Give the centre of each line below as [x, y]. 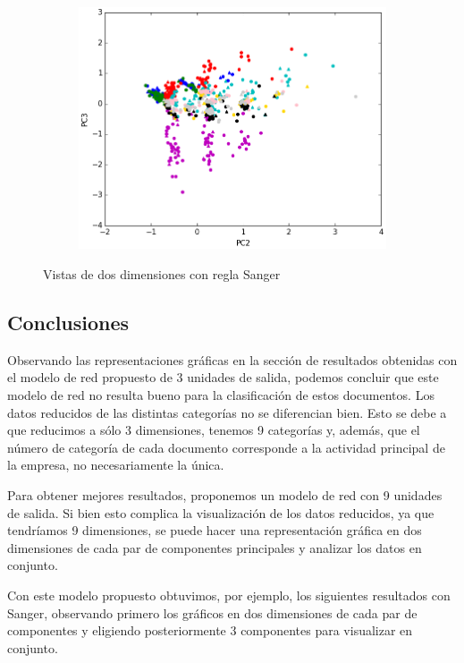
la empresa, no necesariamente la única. [116, 465]
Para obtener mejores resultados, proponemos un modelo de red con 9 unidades [225, 494]
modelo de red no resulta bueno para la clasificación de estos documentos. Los [221, 394]
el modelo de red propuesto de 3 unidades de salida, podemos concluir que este [223, 377]
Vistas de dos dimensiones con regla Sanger [162, 274]
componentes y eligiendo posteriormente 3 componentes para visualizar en [210, 630]
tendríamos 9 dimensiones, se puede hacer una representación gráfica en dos [215, 530]
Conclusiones [68, 322]
